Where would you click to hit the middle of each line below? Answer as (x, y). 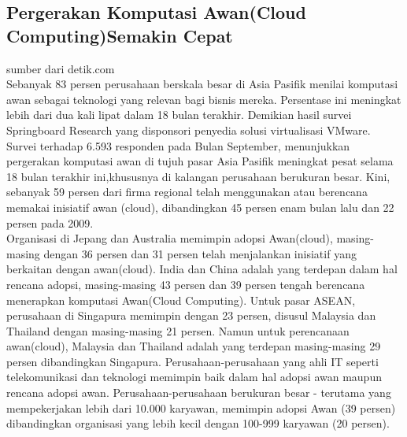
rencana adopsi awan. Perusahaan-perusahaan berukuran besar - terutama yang (199, 393)
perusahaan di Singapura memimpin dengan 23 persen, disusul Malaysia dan (191, 315)
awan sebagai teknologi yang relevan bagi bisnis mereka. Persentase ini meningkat (204, 99)
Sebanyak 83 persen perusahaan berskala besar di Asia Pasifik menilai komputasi (202, 84)
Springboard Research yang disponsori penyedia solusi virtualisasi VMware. (189, 130)
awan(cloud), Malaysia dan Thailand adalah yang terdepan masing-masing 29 (194, 346)
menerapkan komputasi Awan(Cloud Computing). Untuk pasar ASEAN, (181, 300)
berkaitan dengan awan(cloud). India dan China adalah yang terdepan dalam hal (202, 269)
